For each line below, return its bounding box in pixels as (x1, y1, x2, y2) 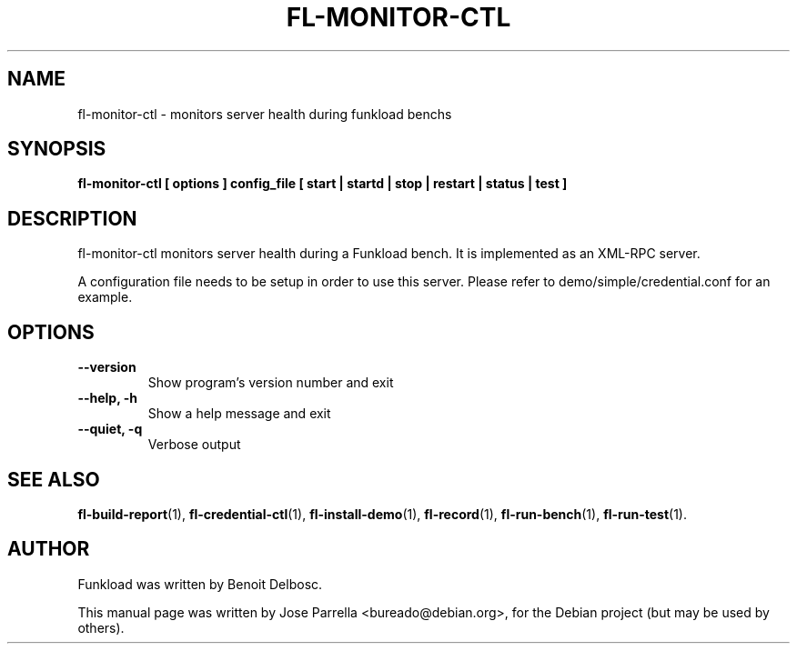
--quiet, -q (77, 421, 143, 437)
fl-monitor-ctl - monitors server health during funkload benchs (77, 105, 452, 122)
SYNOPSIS (7, 137, 106, 161)
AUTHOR (7, 537, 90, 561)
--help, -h (77, 390, 137, 406)
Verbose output (147, 436, 241, 453)
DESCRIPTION (7, 206, 137, 230)
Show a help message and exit (147, 406, 331, 422)
